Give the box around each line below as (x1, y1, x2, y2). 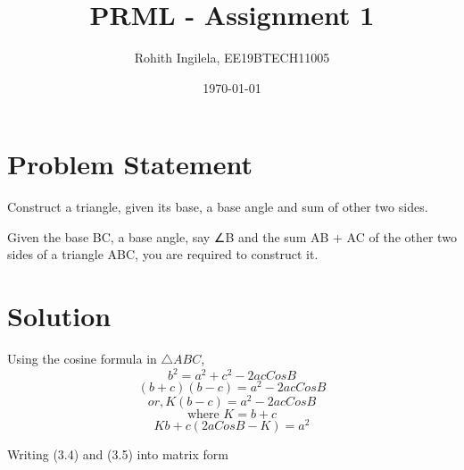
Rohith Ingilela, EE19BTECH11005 (134, 48, 330, 67)
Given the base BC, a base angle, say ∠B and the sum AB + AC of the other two (7, 227, 457, 246)
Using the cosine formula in (7, 349, 157, 368)
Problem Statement (7, 146, 253, 182)
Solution (7, 298, 112, 334)
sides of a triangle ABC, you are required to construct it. (7, 245, 319, 264)
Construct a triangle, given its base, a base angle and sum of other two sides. (7, 197, 428, 216)
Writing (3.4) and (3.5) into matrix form (7, 445, 228, 464)
